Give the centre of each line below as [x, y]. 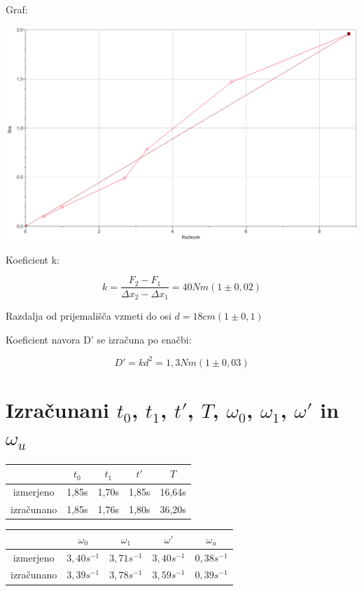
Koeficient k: [33, 259]
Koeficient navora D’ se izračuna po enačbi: [99, 339]
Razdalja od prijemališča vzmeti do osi [89, 315]
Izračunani [58, 409]
